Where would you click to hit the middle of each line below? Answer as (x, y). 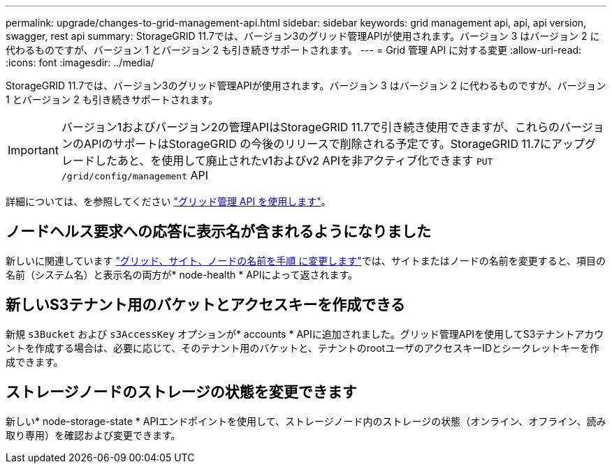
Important (33, 150)
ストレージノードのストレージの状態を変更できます (181, 392)
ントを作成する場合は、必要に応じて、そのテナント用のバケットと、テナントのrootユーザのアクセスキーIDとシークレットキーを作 (303, 348)
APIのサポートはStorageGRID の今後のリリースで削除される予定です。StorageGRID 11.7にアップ (334, 144)
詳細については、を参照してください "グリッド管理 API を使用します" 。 (168, 201)
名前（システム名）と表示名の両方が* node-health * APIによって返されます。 (182, 274)
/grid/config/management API (135, 175)
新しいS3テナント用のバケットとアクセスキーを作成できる (205, 305)
